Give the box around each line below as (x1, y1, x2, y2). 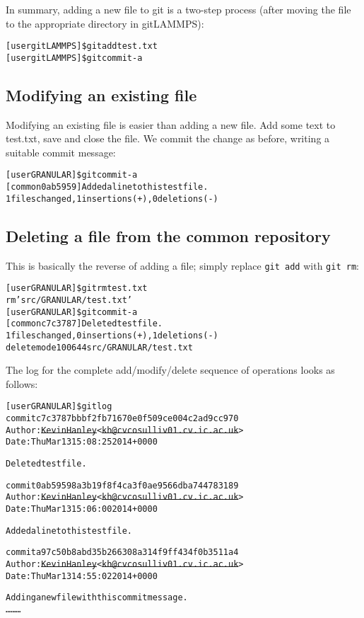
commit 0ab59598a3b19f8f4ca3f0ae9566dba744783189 (6, 480, 239, 491)
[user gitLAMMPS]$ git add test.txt (6, 41, 158, 52)
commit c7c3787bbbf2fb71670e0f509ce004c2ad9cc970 (6, 413, 239, 424)
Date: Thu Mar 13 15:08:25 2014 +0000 (6, 437, 158, 447)
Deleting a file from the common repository (6, 224, 331, 246)
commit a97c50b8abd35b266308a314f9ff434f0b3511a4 (6, 547, 239, 558)
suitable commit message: (6, 144, 116, 159)
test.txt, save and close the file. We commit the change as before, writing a (6, 131, 330, 146)
